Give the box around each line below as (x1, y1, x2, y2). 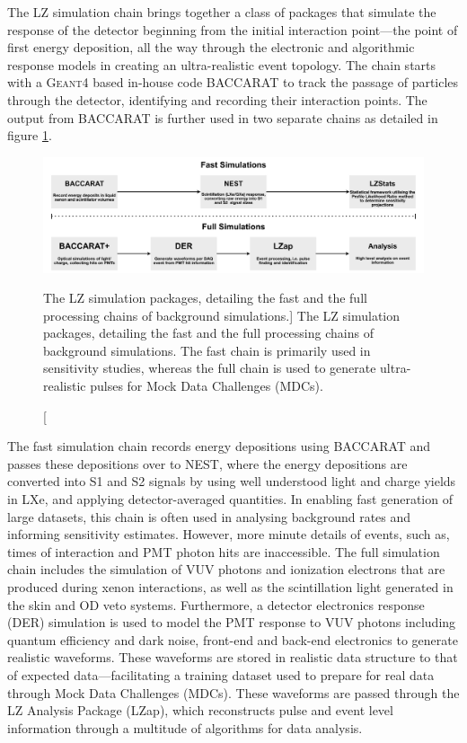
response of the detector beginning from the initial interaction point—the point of (7, 20, 458, 39)
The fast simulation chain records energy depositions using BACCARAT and (7, 437, 431, 456)
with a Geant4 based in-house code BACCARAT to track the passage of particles (7, 73, 459, 92)
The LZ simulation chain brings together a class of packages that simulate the (7, 3, 436, 21)
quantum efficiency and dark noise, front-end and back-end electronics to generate (7, 630, 458, 649)
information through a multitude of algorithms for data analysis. (7, 718, 363, 737)
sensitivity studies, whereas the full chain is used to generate (43, 358, 376, 377)
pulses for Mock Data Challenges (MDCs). (90, 376, 323, 395)
